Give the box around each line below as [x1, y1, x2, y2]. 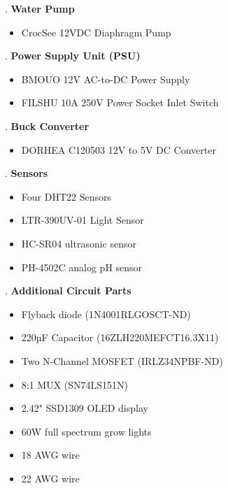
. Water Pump [5, 1, 75, 15]
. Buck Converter [5, 118, 90, 133]
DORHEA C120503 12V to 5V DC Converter [21, 142, 216, 157]
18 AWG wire [21, 447, 80, 462]
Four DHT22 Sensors [21, 189, 111, 203]
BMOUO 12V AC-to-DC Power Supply [21, 71, 190, 86]
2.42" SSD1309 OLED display [21, 401, 148, 415]
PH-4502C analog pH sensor [21, 259, 143, 274]
